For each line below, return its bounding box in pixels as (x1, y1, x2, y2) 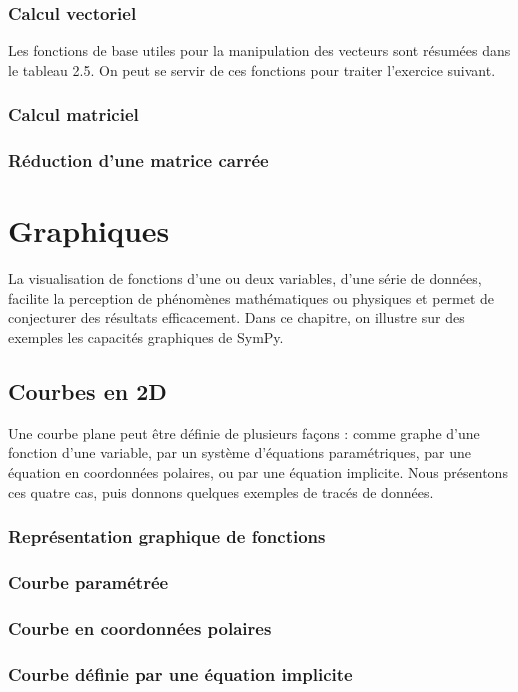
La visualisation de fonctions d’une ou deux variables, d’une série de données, (8, 268, 482, 289)
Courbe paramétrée (8, 569, 169, 594)
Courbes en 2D (8, 375, 167, 406)
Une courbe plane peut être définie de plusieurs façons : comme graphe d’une (8, 422, 480, 443)
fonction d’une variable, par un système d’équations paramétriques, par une (8, 442, 471, 463)
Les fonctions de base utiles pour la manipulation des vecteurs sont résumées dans (8, 40, 511, 61)
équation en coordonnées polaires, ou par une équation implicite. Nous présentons (8, 461, 508, 482)
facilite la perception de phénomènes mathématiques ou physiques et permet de (8, 287, 495, 308)
